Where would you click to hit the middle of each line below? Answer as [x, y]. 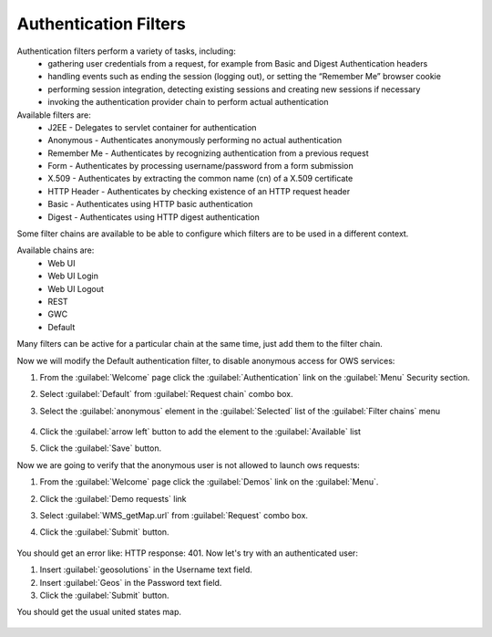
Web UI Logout [76, 288]
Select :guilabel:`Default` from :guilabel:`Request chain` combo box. [166, 394]
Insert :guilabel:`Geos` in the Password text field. [131, 582]
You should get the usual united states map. [99, 612]
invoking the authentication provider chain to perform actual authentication [188, 102]
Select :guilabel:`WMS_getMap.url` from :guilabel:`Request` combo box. [174, 516]
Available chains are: [56, 250]
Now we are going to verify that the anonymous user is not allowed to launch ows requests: [188, 465]
